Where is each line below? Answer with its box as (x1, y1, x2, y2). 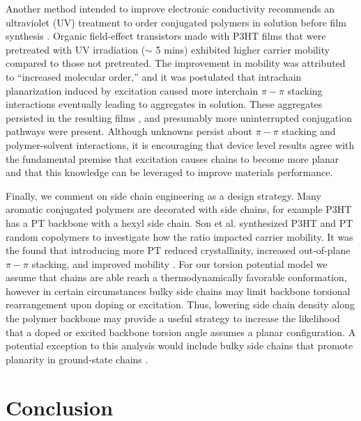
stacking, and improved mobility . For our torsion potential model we (31, 256, 328, 271)
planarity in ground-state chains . (6, 351, 148, 366)
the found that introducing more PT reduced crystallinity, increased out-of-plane (6, 243, 351, 257)
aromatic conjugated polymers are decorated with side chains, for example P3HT (6, 202, 352, 216)
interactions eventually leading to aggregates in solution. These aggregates (6, 97, 323, 111)
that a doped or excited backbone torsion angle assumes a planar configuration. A (6, 324, 356, 339)
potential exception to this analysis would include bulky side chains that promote (6, 338, 353, 353)
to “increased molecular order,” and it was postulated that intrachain (6, 69, 302, 84)
